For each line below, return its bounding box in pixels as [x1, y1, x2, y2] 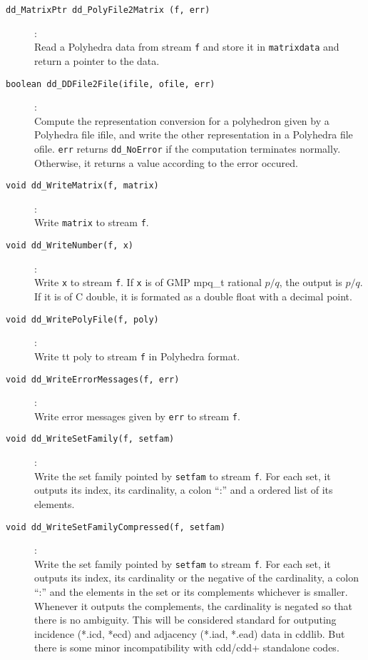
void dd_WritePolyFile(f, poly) [6, 314, 159, 325]
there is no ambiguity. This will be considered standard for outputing [34, 612, 337, 627]
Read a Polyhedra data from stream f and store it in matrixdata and [34, 39, 339, 54]
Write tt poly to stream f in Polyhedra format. [34, 348, 240, 363]
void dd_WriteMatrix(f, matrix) [6, 181, 159, 191]
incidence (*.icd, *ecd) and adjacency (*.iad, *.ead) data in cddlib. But [34, 626, 345, 641]
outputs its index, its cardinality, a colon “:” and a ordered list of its [34, 482, 333, 497]
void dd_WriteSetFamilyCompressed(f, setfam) [6, 522, 225, 532]
